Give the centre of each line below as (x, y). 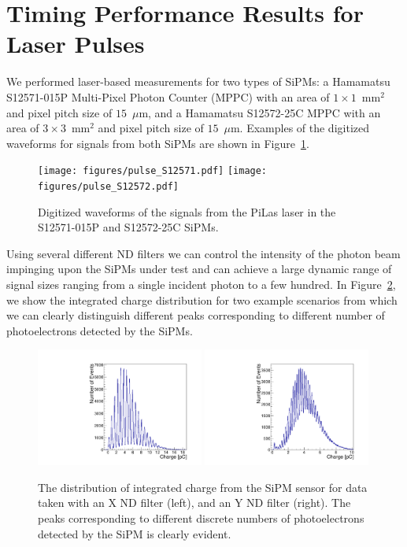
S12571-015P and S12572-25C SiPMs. (128, 227)
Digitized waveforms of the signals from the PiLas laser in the (187, 211)
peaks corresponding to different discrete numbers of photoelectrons (201, 517)
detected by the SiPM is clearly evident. (135, 533)
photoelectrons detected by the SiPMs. (100, 330)
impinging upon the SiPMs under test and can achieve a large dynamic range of (199, 269)
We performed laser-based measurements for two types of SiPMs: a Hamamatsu (198, 81)
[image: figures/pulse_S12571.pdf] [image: (153, 171)
